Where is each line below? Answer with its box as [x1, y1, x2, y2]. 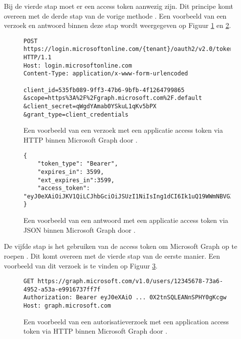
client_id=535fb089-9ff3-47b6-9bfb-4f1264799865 [23, 86, 185, 94]
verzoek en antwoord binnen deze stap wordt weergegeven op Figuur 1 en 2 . [4, 20, 231, 30]
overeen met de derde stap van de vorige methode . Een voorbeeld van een [4, 10, 227, 21]
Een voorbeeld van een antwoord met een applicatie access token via [23, 215, 228, 225]
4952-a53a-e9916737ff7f [23, 286, 101, 293]
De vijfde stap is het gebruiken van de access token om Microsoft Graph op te [4, 241, 238, 251]
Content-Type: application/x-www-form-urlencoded [23, 70, 188, 77]
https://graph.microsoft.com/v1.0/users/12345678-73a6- [37, 278, 223, 285]
